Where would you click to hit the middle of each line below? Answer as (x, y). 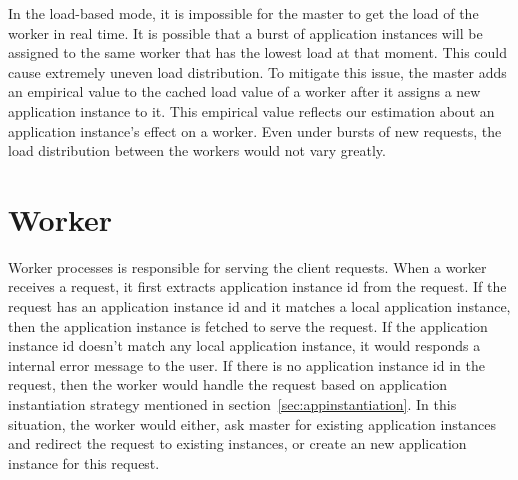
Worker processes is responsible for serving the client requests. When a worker (247, 266)
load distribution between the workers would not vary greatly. (197, 150)
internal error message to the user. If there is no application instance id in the (246, 364)
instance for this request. (84, 462)
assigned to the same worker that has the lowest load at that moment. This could (258, 52)
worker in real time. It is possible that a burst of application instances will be (245, 32)
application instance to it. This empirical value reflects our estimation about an (251, 110)
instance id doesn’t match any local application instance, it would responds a (244, 345)
